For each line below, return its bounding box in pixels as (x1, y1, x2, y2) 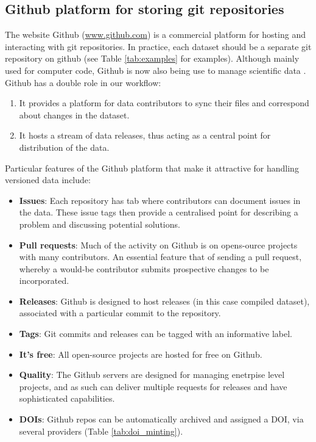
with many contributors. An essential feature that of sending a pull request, (19, 250, 302, 263)
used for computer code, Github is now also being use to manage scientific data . (5, 63, 306, 76)
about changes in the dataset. (19, 108, 130, 121)
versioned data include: (5, 173, 91, 186)
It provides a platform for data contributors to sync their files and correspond (19, 96, 309, 109)
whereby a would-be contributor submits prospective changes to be (19, 262, 269, 275)
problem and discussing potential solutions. (19, 217, 180, 230)
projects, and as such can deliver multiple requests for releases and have (19, 380, 287, 393)
